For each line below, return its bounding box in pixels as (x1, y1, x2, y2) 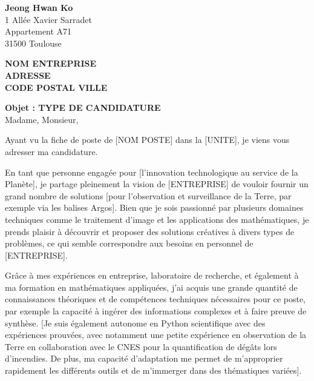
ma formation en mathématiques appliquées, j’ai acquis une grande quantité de (5, 280, 298, 293)
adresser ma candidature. (5, 145, 98, 157)
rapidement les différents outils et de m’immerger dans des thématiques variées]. (5, 364, 302, 377)
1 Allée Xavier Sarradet (5, 13, 93, 25)
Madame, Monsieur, (5, 113, 79, 125)
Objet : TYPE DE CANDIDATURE (5, 101, 161, 114)
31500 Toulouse (5, 36, 62, 49)
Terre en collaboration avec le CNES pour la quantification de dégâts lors (5, 340, 277, 353)
